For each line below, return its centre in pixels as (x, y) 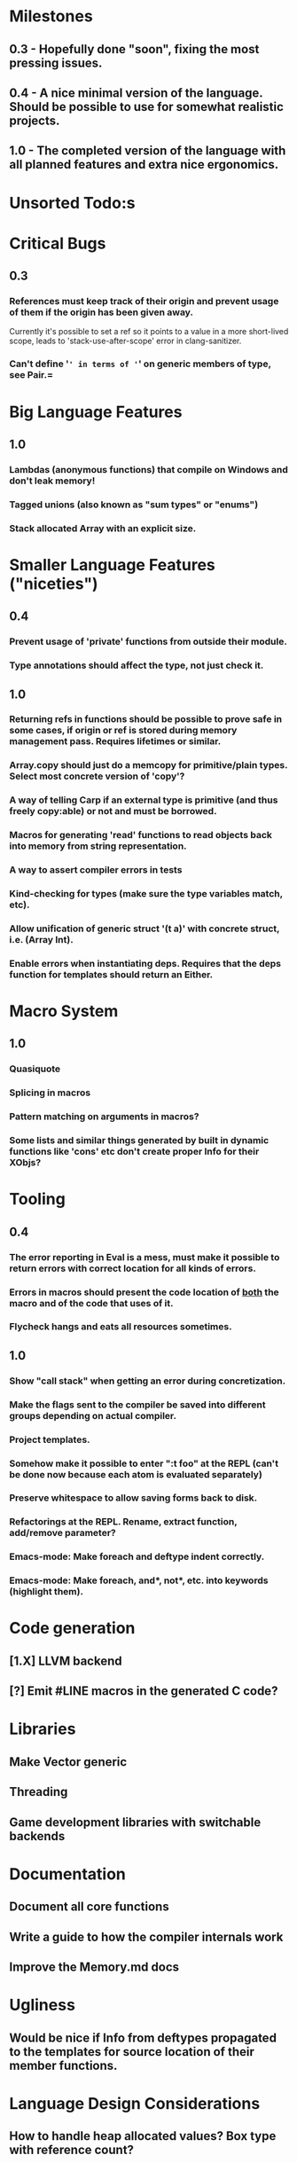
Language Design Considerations (135, 2103)
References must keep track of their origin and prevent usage (144, 302)
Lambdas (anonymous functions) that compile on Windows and (148, 469)
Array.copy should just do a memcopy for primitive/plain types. (148, 765)
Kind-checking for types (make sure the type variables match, (146, 894)
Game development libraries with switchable (135, 1822)
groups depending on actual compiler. (93, 1415)
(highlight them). (47, 1592)
